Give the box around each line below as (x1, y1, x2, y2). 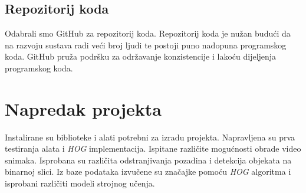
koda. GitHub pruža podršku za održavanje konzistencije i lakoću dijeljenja (5, 50, 277, 63)
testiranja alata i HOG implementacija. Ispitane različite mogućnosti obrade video (5, 142, 301, 155)
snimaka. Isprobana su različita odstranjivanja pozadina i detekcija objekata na (5, 153, 292, 166)
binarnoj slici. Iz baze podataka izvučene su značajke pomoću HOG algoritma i (5, 165, 291, 178)
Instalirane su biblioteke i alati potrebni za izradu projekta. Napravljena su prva (5, 130, 295, 143)
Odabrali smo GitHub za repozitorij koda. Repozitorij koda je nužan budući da (5, 27, 291, 40)
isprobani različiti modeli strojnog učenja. (5, 177, 155, 189)
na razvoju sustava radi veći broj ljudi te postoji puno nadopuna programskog (5, 38, 287, 51)
